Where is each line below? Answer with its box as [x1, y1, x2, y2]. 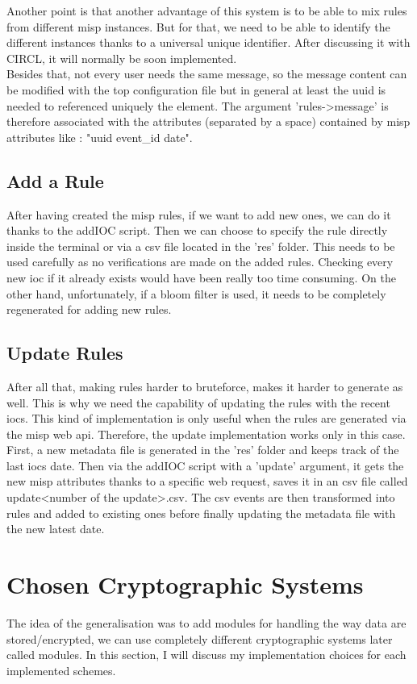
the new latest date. [6, 520, 105, 537]
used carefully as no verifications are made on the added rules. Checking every [6, 253, 394, 270]
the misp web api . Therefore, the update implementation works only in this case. [6, 425, 406, 442]
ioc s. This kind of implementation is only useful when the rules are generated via [6, 410, 407, 427]
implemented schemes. [6, 661, 116, 678]
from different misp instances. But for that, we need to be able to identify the [6, 18, 390, 35]
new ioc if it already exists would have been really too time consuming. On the [6, 269, 396, 286]
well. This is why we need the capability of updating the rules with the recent [6, 394, 390, 411]
